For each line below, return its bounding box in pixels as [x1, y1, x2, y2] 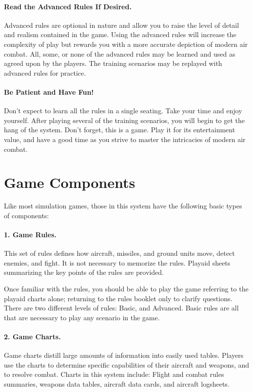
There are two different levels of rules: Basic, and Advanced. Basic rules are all [4, 303, 239, 313]
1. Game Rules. [4, 229, 57, 240]
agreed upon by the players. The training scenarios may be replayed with [4, 58, 222, 68]
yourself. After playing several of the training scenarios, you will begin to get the [4, 115, 245, 125]
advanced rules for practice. [4, 67, 86, 78]
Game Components [4, 172, 136, 192]
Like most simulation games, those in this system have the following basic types [4, 201, 242, 211]
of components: [4, 210, 49, 220]
